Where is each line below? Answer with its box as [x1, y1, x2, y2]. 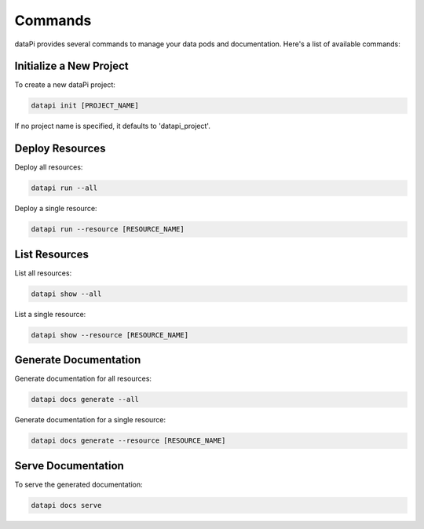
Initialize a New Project [14, 60, 129, 73]
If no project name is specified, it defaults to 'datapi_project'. [14, 122, 211, 131]
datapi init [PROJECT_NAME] [31, 101, 139, 110]
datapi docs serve [31, 501, 102, 509]
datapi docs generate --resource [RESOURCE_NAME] [31, 436, 226, 445]
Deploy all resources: [14, 162, 83, 172]
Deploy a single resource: [14, 204, 97, 213]
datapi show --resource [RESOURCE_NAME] [31, 330, 188, 339]
